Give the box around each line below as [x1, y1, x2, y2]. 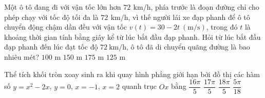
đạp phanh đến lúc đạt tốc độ [4, 41, 98, 52]
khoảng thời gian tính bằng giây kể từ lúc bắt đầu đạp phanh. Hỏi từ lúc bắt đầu [4, 31, 261, 42]
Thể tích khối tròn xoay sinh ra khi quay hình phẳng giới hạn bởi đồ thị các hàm [4, 68, 260, 79]
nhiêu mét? [4, 51, 40, 62]
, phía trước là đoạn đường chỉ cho [150, 2, 259, 12]
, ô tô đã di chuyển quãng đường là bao [126, 41, 250, 52]
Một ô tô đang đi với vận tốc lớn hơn [4, 2, 121, 12]
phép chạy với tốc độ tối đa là [4, 11, 99, 22]
